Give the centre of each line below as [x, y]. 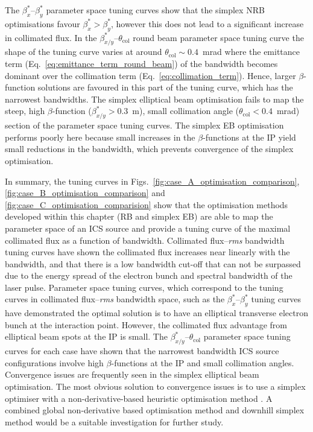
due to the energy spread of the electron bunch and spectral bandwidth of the [149, 275]
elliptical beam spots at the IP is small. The [86, 336]
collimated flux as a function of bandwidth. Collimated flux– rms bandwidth [145, 240]
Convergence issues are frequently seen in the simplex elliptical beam [132, 374]
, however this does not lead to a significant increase [207, 23]
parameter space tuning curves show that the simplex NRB [155, 10]
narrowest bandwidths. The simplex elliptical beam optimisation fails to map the [154, 99]
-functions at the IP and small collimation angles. [203, 362]
